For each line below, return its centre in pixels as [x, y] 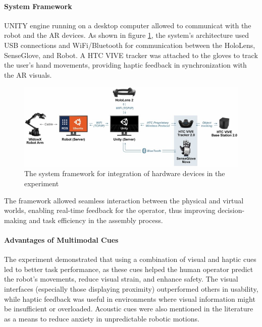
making [15, 220]
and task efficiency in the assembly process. [96, 220]
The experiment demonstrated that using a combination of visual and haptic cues [130, 259]
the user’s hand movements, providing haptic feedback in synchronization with [125, 65]
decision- [231, 210]
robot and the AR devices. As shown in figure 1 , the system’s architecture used [127, 35]
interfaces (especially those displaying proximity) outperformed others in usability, [131, 289]
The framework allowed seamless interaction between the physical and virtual [124, 200]
